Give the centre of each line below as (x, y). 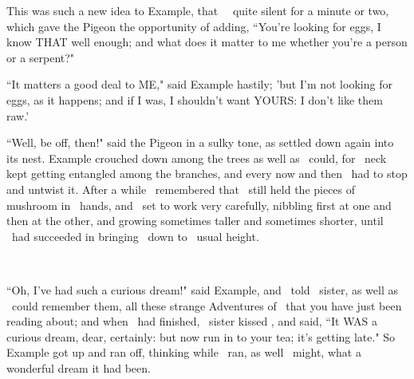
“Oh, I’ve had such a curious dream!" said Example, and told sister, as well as (203, 289)
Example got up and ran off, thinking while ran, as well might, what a (184, 352)
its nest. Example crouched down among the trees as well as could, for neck (197, 158)
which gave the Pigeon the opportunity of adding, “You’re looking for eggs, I (194, 26)
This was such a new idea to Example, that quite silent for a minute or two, (198, 10)
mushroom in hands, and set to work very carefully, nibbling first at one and (199, 205)
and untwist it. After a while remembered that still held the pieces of (181, 189)
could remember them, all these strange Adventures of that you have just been (207, 305)
